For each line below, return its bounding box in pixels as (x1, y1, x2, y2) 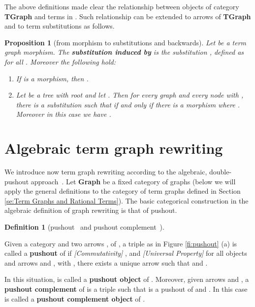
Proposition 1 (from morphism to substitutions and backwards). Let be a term (4, 37, 247, 47)
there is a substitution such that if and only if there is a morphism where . (16, 99, 240, 109)
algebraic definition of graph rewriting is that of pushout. (4, 205, 177, 215)
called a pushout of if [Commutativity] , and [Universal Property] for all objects (4, 248, 247, 258)
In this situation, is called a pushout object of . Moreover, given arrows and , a (4, 274, 249, 284)
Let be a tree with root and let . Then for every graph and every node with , (16, 90, 244, 100)
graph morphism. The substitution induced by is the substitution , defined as (4, 47, 244, 57)
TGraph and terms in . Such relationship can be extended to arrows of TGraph (4, 11, 251, 21)
